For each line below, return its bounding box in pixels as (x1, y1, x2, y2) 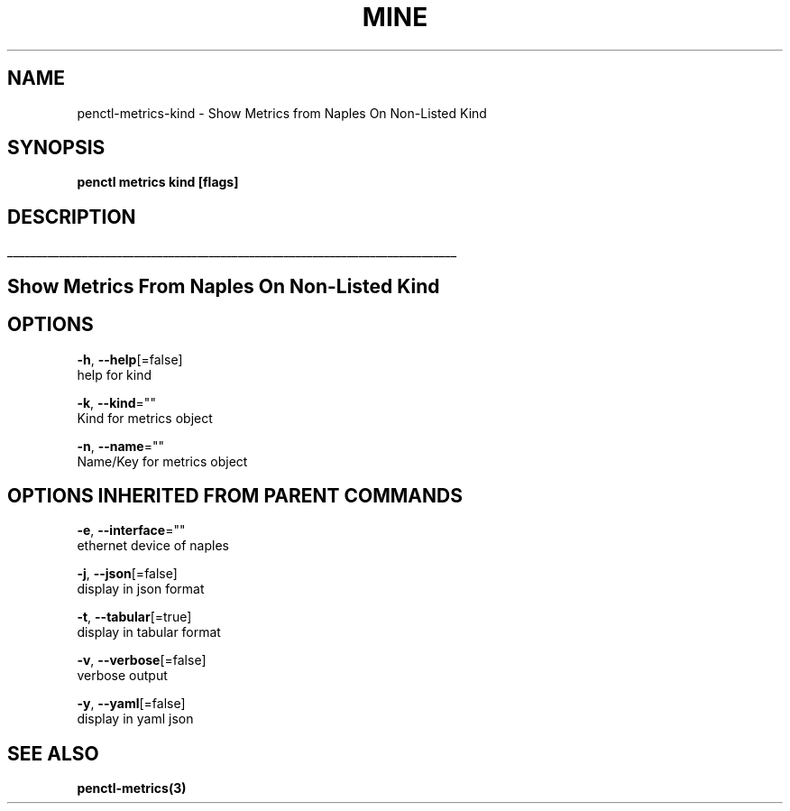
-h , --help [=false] (77, 351, 183, 367)
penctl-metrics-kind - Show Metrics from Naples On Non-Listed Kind (77, 105, 487, 121)
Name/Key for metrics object (77, 453, 248, 469)
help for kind (77, 366, 152, 382)
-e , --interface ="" (77, 522, 186, 539)
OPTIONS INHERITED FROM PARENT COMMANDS (7, 484, 463, 507)
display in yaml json (77, 711, 194, 727)
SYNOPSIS (7, 136, 106, 160)
